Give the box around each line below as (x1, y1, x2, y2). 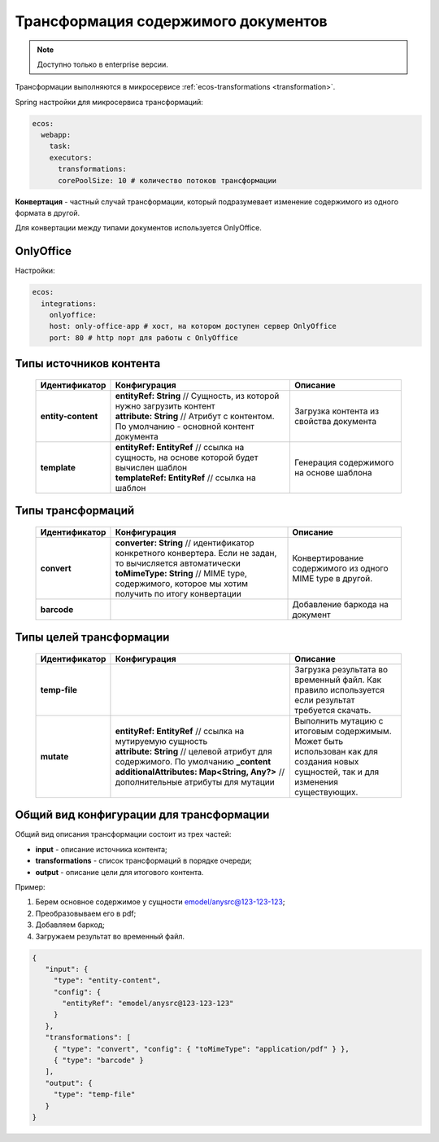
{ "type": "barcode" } (53, 1056, 144, 1065)
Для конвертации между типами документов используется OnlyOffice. (15, 223, 262, 233)
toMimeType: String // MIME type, (115, 567, 248, 579)
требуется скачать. (293, 704, 372, 715)
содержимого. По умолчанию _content (115, 755, 272, 767)
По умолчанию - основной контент (115, 420, 255, 431)
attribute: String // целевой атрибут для (115, 746, 272, 757)
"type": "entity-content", (53, 976, 162, 985)
